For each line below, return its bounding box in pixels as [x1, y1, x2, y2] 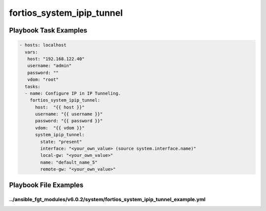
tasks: [25, 84, 41, 89]
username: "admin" [27, 63, 72, 69]
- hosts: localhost [19, 42, 66, 48]
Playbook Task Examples [9, 26, 88, 35]
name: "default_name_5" [40, 159, 98, 165]
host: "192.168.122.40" [27, 56, 85, 62]
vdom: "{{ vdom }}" [35, 125, 85, 131]
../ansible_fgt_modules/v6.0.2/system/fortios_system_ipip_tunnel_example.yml [9, 196, 206, 203]
